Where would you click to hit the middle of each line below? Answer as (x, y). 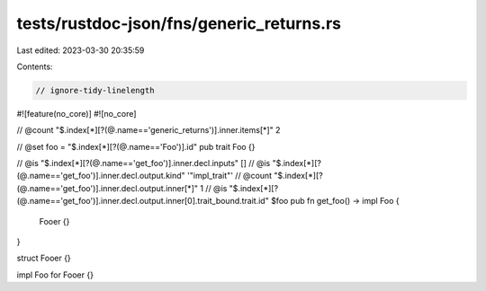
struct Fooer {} (44, 258)
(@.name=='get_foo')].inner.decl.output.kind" (101, 176)
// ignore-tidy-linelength (95, 90)
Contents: (35, 66)
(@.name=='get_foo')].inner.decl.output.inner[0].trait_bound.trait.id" (143, 201)
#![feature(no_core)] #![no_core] (76, 113)
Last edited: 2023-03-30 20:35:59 (81, 50)
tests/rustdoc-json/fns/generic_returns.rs (179, 23)
